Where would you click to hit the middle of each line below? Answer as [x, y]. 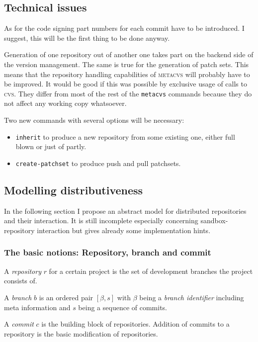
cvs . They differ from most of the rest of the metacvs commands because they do [128, 93]
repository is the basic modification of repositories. [81, 333]
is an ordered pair [66, 297]
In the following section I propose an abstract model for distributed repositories [125, 211]
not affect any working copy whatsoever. [65, 103]
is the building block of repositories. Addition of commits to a [135, 324]
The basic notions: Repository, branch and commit [108, 252]
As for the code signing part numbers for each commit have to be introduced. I [124, 28]
